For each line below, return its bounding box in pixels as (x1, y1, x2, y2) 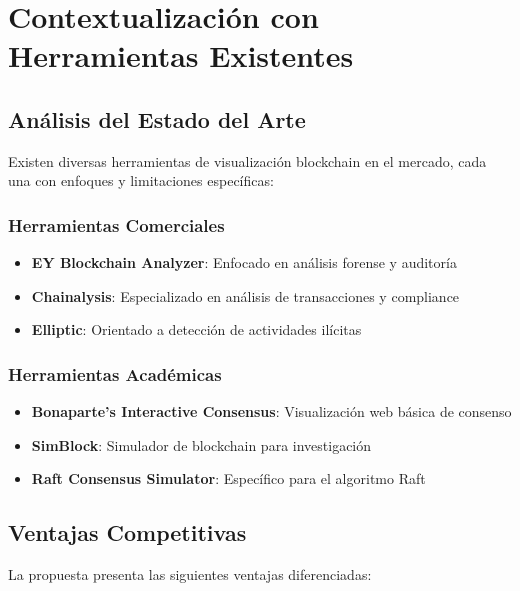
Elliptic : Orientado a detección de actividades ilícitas (31, 319, 362, 340)
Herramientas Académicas (8, 361, 222, 386)
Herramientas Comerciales (8, 212, 225, 237)
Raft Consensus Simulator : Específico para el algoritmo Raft (31, 468, 426, 489)
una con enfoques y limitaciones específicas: (8, 170, 274, 191)
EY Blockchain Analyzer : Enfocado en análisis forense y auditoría (31, 252, 457, 273)
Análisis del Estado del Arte (8, 103, 306, 134)
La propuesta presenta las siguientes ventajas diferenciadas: (8, 564, 372, 585)
